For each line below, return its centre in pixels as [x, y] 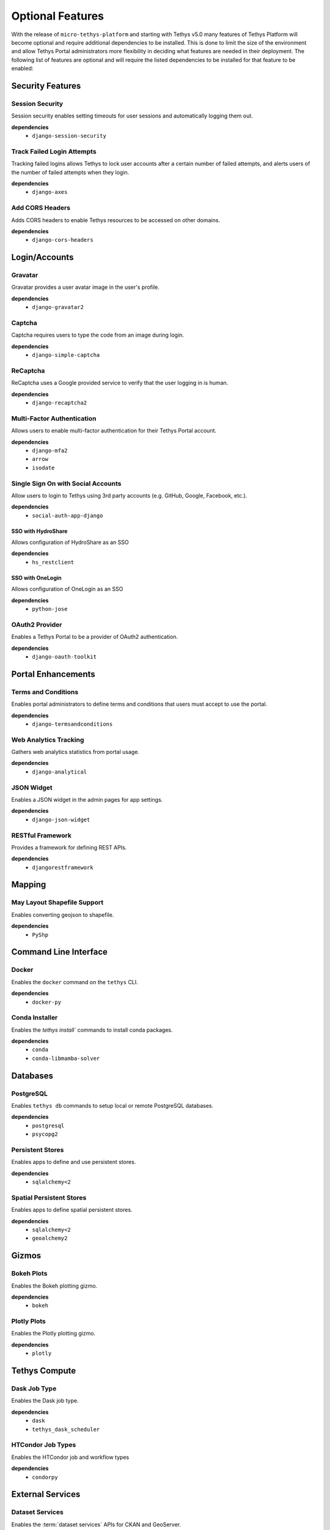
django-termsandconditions [72, 724]
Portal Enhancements [53, 674]
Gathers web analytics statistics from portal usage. [75, 752]
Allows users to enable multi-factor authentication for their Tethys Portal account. [114, 431]
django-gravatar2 [58, 307]
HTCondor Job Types [44, 1445]
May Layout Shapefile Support [57, 903]
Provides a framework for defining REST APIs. [69, 847]
